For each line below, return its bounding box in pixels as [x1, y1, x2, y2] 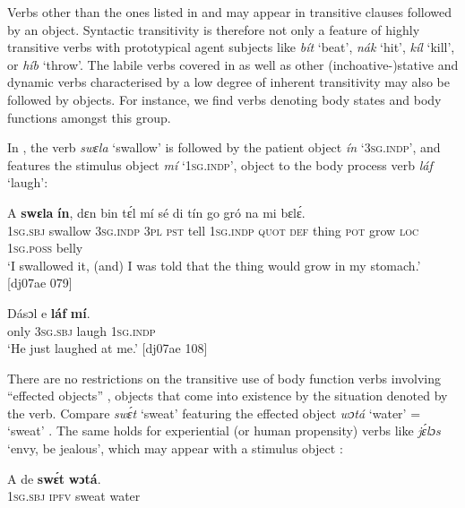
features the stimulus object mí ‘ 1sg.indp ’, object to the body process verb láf [7, 155, 433, 174]
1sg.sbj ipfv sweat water [7, 486, 141, 505]
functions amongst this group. [7, 108, 171, 126]
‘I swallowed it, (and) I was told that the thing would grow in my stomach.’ [7, 255, 421, 274]
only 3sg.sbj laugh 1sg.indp [7, 321, 156, 340]
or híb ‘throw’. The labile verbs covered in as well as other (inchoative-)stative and [7, 55, 459, 73]
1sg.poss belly [7, 238, 83, 257]
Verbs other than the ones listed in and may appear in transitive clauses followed [7, 3, 452, 21]
